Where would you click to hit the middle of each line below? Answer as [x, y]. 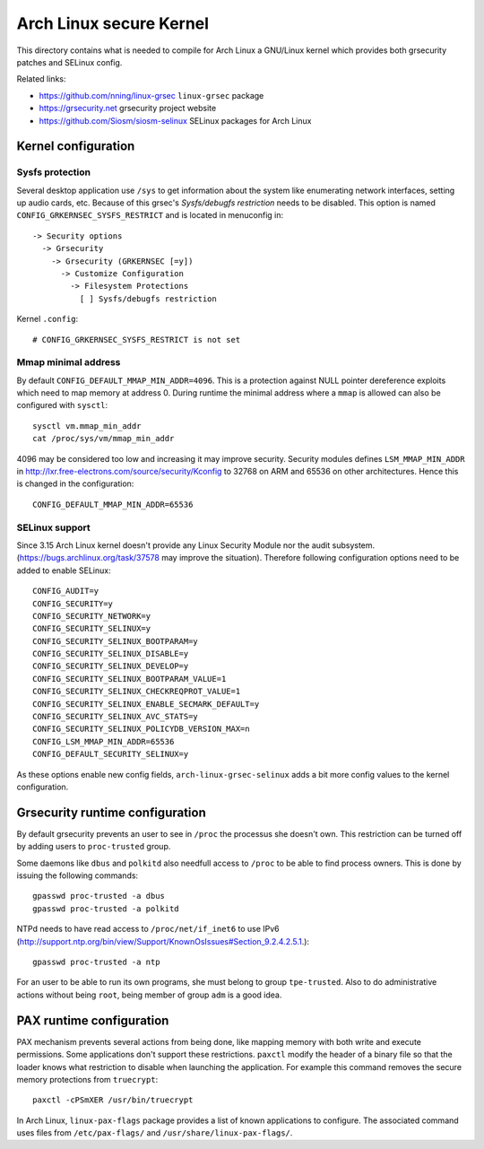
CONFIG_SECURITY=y [73, 604]
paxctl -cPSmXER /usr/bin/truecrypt [113, 1100]
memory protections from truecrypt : [87, 1079]
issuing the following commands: [78, 875]
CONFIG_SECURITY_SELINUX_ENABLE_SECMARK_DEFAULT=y [146, 704]
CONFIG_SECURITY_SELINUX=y [92, 629]
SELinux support [54, 527]
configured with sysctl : [62, 405]
